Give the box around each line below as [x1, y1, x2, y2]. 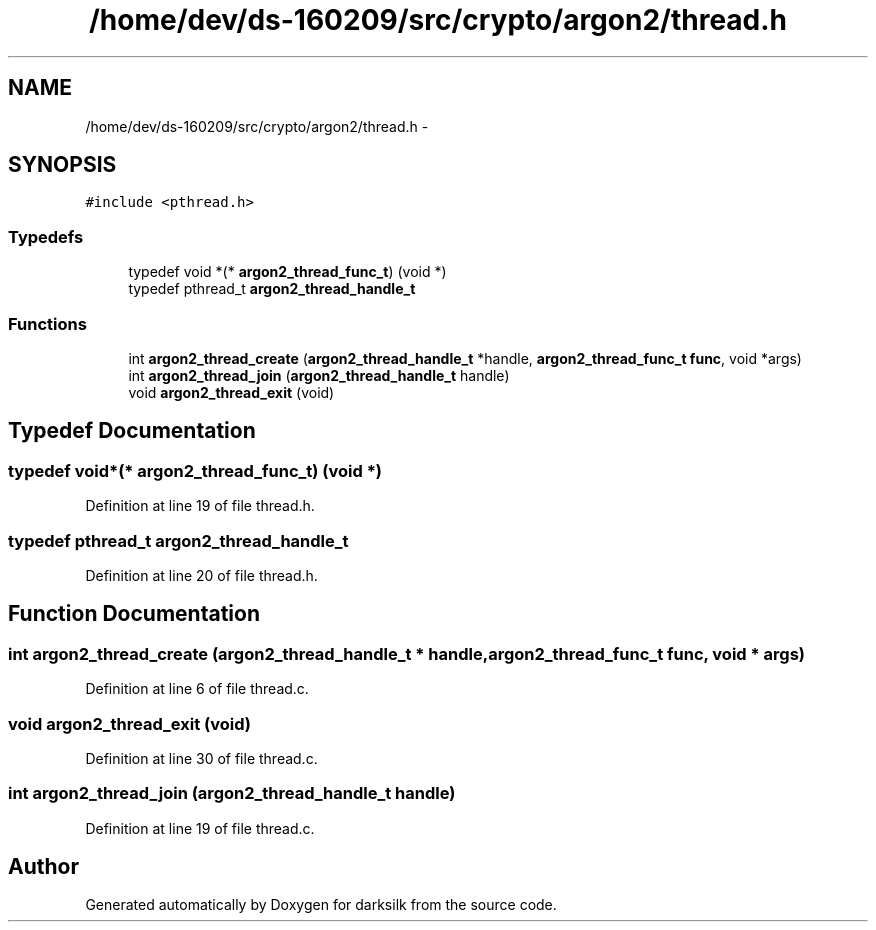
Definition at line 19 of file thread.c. [85, 819, 315, 837]
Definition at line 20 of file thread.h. [85, 566, 318, 584]
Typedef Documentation [8, 418, 256, 444]
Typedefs [8, 226, 84, 247]
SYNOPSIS [8, 152, 117, 178]
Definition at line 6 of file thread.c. [85, 680, 309, 698]
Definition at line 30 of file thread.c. [85, 749, 318, 767]
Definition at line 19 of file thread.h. [85, 497, 315, 515]
